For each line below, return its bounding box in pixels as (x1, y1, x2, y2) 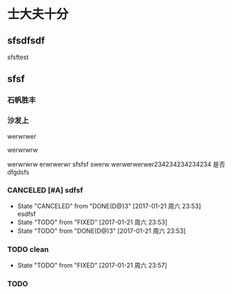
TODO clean (7, 245, 49, 254)
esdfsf (17, 210, 36, 218)
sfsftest (7, 53, 29, 61)
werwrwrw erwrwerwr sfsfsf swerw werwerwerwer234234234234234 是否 (7, 160, 226, 168)
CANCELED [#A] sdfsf (7, 185, 84, 195)
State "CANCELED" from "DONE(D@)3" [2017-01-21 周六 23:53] (17, 201, 201, 210)
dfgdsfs (7, 168, 30, 176)
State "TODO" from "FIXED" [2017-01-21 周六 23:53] (17, 217, 168, 226)
